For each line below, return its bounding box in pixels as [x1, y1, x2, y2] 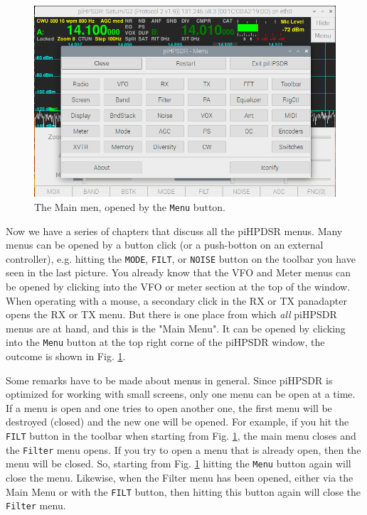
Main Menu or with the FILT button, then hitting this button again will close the [6, 484, 361, 499]
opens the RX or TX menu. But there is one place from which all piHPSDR [6, 307, 337, 322]
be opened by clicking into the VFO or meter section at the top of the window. [6, 278, 351, 293]
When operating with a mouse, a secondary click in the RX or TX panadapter [6, 293, 348, 308]
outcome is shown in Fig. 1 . [6, 349, 126, 363]
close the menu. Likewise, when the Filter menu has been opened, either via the [6, 470, 353, 484]
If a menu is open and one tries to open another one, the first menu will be [6, 400, 332, 415]
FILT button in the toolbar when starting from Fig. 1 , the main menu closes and [6, 428, 356, 443]
